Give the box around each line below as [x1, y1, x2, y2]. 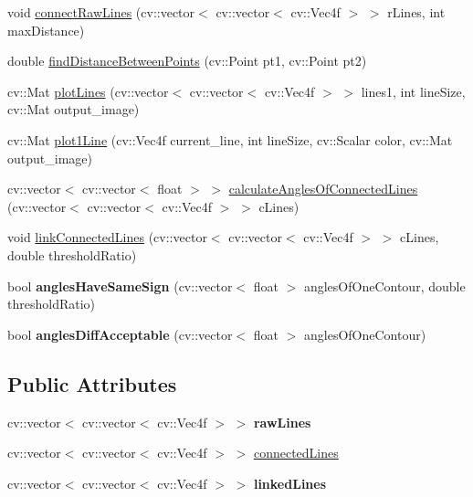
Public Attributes [7, 369, 177, 397]
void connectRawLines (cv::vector [7, 3, 195, 21]
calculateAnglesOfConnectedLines [228, 179, 418, 198]
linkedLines [253, 473, 327, 492]
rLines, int [387, 3, 446, 21]
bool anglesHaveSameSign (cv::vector [7, 276, 233, 295]
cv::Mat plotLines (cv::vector [7, 81, 169, 100]
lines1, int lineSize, [361, 81, 466, 100]
